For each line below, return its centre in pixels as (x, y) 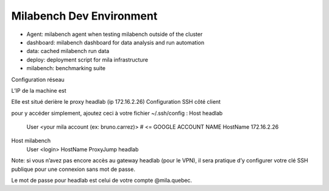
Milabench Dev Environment (84, 16)
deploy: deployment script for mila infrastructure (87, 59)
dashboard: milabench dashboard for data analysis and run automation (115, 42)
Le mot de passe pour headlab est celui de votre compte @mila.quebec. (102, 181)
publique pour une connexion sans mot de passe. (73, 169)
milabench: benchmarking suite (66, 68)
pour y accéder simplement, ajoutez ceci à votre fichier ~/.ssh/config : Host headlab (117, 113)
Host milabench (31, 141)
